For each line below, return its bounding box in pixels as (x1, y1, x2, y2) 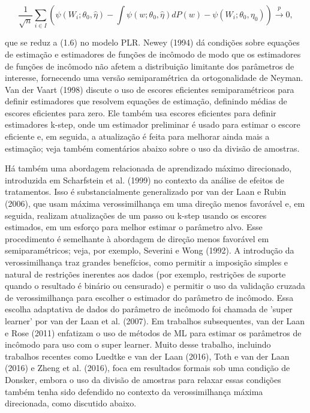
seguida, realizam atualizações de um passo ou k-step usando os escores (5, 209, 267, 221)
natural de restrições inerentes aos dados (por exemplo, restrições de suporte (5, 267, 286, 280)
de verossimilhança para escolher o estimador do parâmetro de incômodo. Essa (5, 291, 294, 303)
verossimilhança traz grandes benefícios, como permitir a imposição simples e (5, 256, 288, 269)
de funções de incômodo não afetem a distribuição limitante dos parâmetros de (5, 59, 294, 72)
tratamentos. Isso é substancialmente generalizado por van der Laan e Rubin (5, 185, 287, 198)
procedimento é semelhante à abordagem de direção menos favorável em (5, 232, 269, 245)
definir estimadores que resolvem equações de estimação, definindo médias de (5, 95, 287, 107)
